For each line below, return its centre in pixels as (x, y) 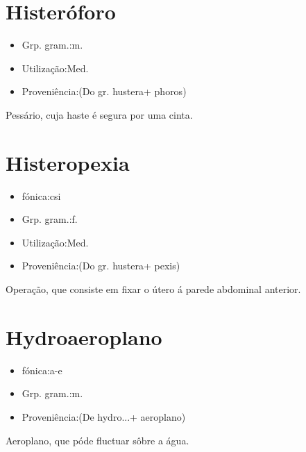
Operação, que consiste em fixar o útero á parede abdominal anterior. (153, 289)
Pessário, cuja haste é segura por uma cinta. (99, 114)
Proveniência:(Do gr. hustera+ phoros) (104, 91)
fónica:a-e (42, 370)
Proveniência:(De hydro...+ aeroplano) (104, 416)
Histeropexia (68, 162)
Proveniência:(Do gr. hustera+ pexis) (101, 266)
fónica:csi (41, 195)
